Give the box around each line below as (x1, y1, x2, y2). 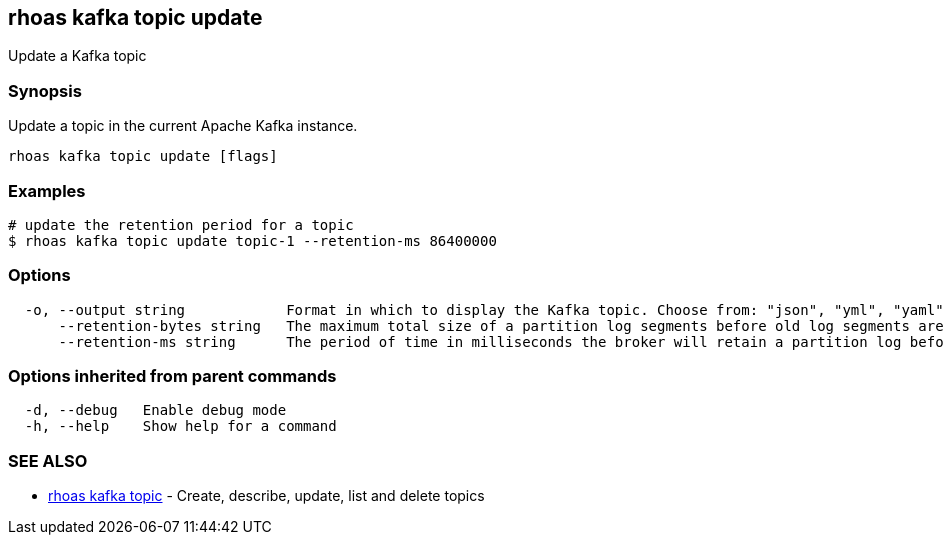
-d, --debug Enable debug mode (24, 402, 287, 419)
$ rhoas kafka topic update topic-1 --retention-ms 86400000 (8, 232, 497, 249)
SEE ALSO (8, 450, 88, 471)
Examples (8, 180, 86, 201)
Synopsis (8, 80, 82, 101)
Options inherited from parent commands (8, 366, 337, 387)
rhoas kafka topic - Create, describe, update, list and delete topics (48, 487, 485, 505)
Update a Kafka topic (8, 47, 147, 65)
